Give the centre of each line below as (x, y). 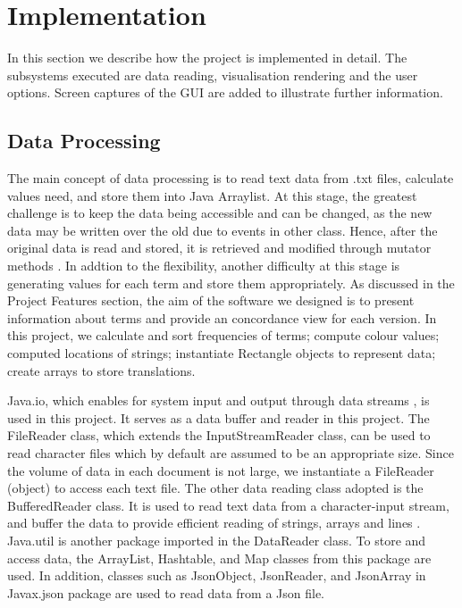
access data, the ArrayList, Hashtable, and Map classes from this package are (219, 558)
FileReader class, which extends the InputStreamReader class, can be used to (219, 435)
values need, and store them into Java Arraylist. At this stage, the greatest (212, 195)
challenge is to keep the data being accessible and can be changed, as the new (220, 213)
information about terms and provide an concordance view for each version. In (222, 317)
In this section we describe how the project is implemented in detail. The (207, 58)
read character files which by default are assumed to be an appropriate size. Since (231, 453)
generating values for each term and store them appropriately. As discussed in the (231, 283)
